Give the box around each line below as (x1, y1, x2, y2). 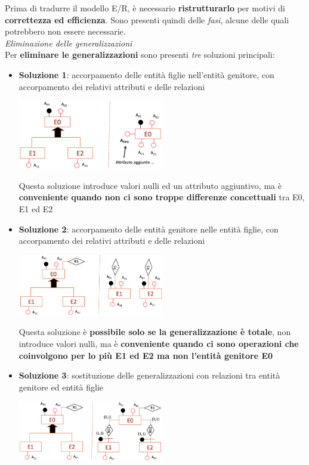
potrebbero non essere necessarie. (5, 25, 126, 38)
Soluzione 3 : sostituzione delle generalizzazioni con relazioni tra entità (18, 369, 280, 382)
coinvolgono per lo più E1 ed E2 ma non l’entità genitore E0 (18, 349, 273, 361)
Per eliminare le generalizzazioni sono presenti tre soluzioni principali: (5, 48, 275, 61)
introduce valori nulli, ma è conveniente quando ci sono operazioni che (18, 337, 299, 349)
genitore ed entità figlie (18, 380, 104, 393)
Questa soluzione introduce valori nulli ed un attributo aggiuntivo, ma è (18, 179, 282, 191)
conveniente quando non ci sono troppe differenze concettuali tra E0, (18, 191, 305, 203)
